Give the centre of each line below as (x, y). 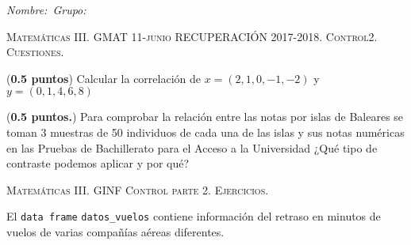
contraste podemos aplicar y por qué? (98, 163)
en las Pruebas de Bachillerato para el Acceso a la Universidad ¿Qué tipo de (192, 147)
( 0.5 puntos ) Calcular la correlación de (104, 78)
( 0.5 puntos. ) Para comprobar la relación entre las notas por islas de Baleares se (205, 117)
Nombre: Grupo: (46, 9)
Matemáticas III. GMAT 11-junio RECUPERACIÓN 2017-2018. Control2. (192, 36)
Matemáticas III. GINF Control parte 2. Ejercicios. (138, 189)
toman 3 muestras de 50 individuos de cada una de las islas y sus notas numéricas (205, 132)
